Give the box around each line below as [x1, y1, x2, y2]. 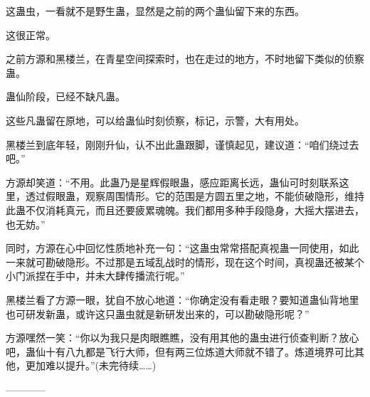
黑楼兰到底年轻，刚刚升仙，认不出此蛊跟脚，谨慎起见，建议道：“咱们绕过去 [6, 137, 359, 152]
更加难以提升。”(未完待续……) [25, 358, 157, 373]
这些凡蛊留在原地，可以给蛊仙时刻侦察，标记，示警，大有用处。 [6, 112, 305, 127]
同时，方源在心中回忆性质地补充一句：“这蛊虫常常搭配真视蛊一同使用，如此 [6, 240, 359, 255]
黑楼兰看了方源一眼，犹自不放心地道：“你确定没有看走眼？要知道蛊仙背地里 [6, 292, 359, 307]
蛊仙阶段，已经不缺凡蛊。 [6, 89, 125, 104]
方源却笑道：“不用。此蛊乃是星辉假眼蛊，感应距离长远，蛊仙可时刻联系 [6, 174, 339, 189]
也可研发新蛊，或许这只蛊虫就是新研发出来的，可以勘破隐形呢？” [6, 306, 310, 321]
